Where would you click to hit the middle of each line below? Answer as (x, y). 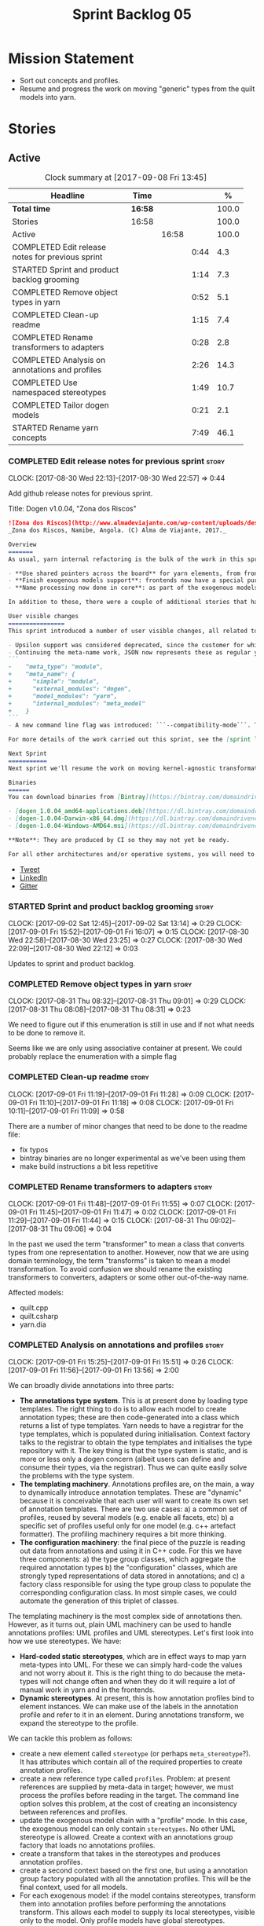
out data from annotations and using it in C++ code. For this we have (130, 1551)
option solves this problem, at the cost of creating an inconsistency (128, 1803)
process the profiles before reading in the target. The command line (129, 1796)
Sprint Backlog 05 (132, 15)
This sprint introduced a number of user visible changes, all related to (133, 631)
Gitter (29, 886)
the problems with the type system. (77, 1476)
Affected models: (36, 1292)
